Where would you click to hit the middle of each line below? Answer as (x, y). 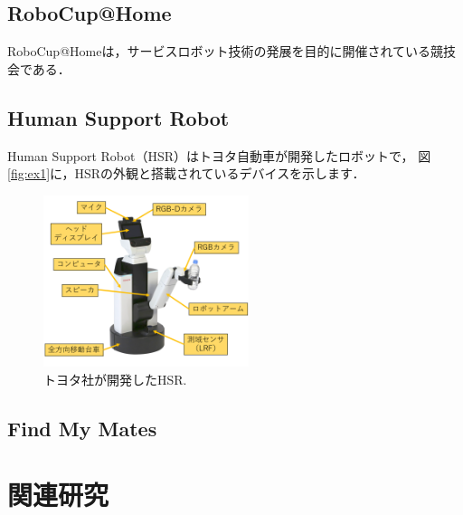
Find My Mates (82, 428)
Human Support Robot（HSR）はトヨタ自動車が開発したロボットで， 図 (219, 155)
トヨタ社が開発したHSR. (115, 379)
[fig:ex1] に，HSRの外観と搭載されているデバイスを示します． (186, 173)
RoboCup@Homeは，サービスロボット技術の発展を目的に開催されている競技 (232, 51)
